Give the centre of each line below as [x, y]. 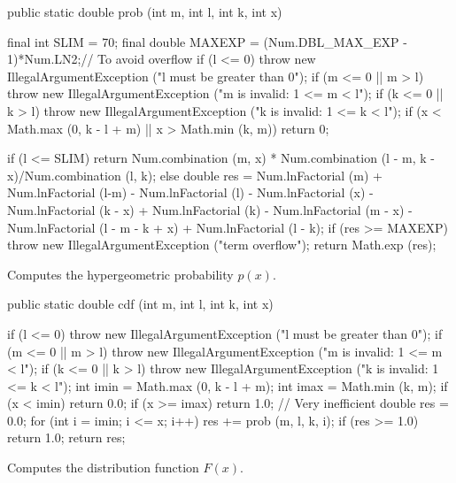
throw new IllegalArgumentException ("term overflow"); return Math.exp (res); [222, 245]
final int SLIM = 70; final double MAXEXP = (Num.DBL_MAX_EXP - [207, 41]
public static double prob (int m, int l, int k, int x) [145, 11]
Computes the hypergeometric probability [120, 274]
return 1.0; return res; [66, 437]
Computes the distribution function [103, 468]
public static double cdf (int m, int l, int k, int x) [140, 304]
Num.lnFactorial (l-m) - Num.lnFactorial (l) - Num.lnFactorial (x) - [190, 192]
